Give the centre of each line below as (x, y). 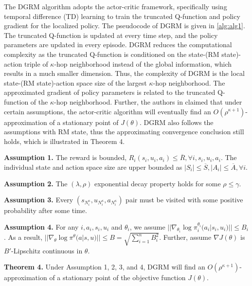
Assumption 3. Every (39, 200)
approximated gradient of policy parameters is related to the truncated (110, 92)
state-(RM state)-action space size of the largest (75, 82)
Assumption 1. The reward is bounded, (65, 157)
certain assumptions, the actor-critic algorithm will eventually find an (108, 111)
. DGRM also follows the (176, 122)
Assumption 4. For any (41, 226)
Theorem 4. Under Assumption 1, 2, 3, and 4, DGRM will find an (105, 267)
